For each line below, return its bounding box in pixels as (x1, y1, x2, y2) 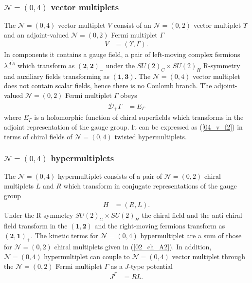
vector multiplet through (172, 251, 246, 261)
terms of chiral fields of (4, 131, 72, 141)
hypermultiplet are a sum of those (140, 230, 242, 240)
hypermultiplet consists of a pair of (57, 171, 162, 181)
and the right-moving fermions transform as (94, 220, 225, 230)
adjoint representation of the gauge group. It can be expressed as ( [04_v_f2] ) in (4, 121, 243, 132)
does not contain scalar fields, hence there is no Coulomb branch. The (4, 80, 212, 91)
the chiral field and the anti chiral (142, 210, 242, 220)
